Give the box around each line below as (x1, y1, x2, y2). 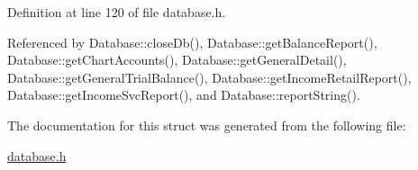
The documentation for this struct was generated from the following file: (7, 115, 406, 134)
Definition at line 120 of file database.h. (7, 3, 226, 21)
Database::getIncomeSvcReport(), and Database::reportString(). (7, 85, 360, 104)
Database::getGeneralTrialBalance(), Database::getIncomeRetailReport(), (7, 67, 412, 86)
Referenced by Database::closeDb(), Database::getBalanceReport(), (7, 32, 377, 51)
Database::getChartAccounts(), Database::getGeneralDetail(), (7, 50, 347, 69)
